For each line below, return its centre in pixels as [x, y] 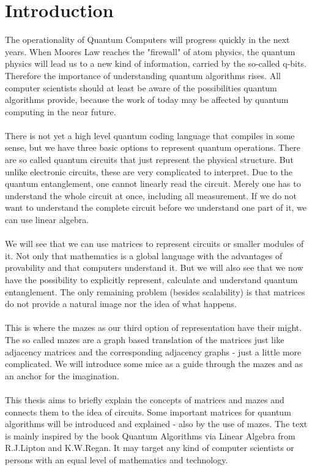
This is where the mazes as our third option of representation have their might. [154, 328]
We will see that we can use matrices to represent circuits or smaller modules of [154, 244]
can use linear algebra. [47, 220]
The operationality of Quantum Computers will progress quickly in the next [147, 40]
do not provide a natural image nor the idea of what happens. [121, 304]
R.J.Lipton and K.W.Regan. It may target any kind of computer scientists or [150, 448]
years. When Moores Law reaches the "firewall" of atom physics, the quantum [150, 51]
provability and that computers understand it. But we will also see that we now [154, 267]
